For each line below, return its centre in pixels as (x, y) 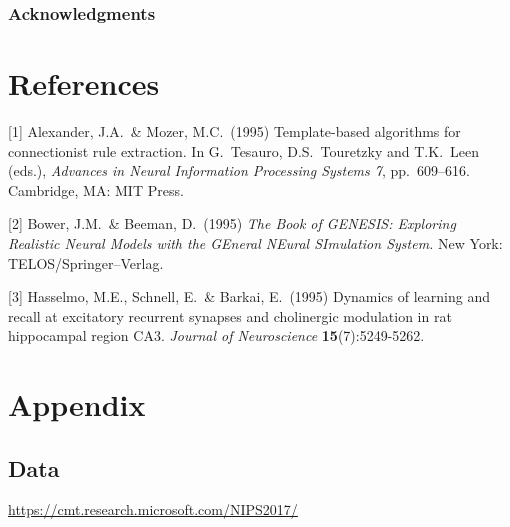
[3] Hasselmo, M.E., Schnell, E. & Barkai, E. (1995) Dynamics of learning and (249, 296)
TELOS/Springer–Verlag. (86, 262)
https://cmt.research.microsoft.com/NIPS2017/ (153, 509)
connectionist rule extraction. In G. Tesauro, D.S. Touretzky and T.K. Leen (244, 150)
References (84, 83)
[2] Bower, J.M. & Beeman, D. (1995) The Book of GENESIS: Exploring (232, 223)
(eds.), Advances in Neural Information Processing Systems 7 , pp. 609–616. (239, 170)
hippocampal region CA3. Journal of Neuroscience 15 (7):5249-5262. (216, 335)
